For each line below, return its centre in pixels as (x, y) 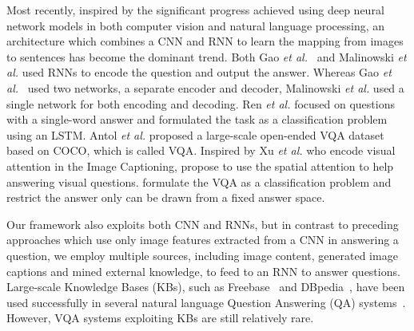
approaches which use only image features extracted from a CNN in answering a (203, 240)
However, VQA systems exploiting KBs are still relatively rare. (160, 318)
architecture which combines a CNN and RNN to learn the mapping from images (205, 41)
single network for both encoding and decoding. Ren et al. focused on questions (201, 103)
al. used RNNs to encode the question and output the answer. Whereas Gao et (199, 72)
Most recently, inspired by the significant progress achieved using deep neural (195, 10)
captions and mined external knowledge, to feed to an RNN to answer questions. (203, 271)
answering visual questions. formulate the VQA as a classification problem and (199, 181)
